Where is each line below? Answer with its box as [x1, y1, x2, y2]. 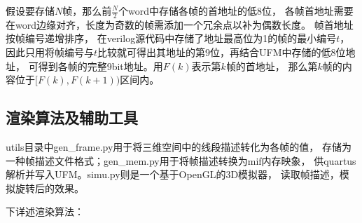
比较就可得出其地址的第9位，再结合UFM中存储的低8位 [97, 45, 346, 60]
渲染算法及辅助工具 [6, 107, 138, 128]
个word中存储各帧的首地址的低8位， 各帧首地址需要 [118, 4, 354, 18]
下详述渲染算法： [6, 204, 84, 219]
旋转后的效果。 [15, 180, 84, 195]
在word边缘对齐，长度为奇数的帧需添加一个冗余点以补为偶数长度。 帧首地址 [6, 17, 354, 32]
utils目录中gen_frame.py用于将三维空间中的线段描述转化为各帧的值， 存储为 [6, 140, 352, 154]
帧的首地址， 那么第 [225, 58, 318, 73]
